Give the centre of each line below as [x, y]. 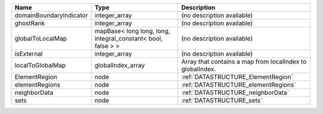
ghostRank [30, 23]
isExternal [29, 54]
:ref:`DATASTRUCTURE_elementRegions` [239, 85]
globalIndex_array [120, 65]
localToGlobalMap [40, 65]
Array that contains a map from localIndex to [244, 61]
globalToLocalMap [41, 38]
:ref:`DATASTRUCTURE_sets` [222, 100]
